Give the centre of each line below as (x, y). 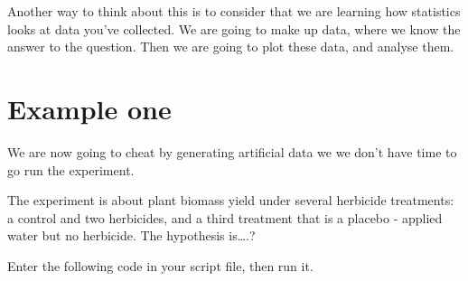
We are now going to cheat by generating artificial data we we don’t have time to (232, 151)
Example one (89, 108)
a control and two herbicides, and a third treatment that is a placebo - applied (225, 217)
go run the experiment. (71, 169)
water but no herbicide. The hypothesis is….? (131, 235)
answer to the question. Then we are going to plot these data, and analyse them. (231, 47)
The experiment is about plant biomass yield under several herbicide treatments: (231, 200)
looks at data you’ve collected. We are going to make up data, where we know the (234, 28)
